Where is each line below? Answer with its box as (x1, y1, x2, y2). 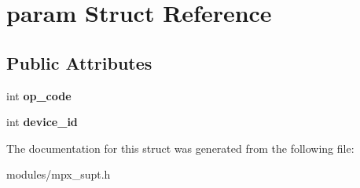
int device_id (6, 114, 78, 130)
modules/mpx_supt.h (6, 166, 111, 183)
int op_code (6, 87, 72, 103)
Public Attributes (6, 50, 152, 74)
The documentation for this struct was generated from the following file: (6, 139, 354, 156)
